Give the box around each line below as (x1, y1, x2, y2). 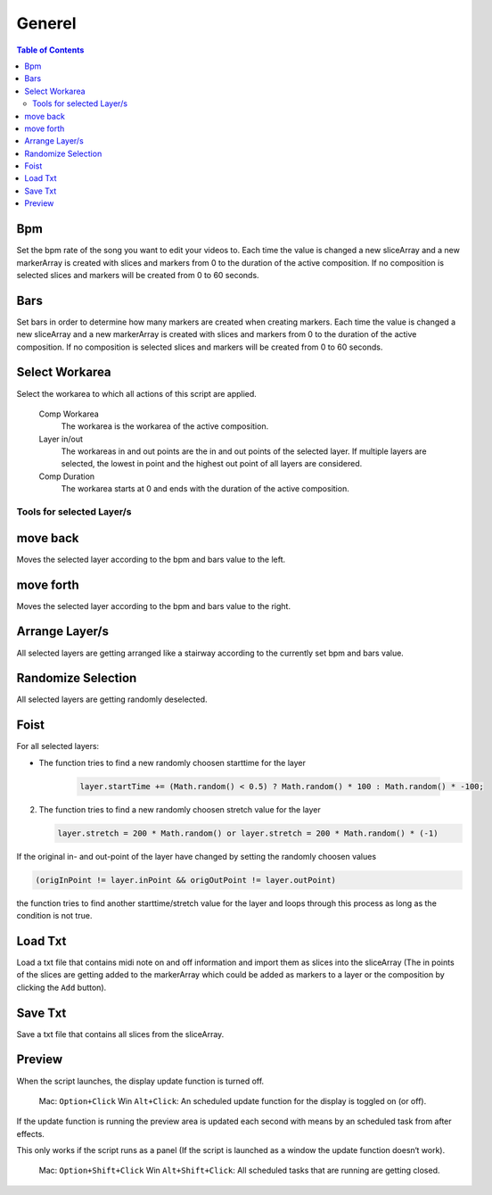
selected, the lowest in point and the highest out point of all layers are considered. (61, 458, 363, 469)
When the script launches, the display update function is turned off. (16, 1075, 265, 1086)
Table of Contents (16, 45, 85, 55)
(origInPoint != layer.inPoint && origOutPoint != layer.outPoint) (35, 875, 337, 885)
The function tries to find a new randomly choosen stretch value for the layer (38, 804, 321, 815)
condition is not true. (16, 911, 93, 921)
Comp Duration (38, 471, 95, 482)
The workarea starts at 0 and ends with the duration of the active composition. (61, 483, 349, 494)
